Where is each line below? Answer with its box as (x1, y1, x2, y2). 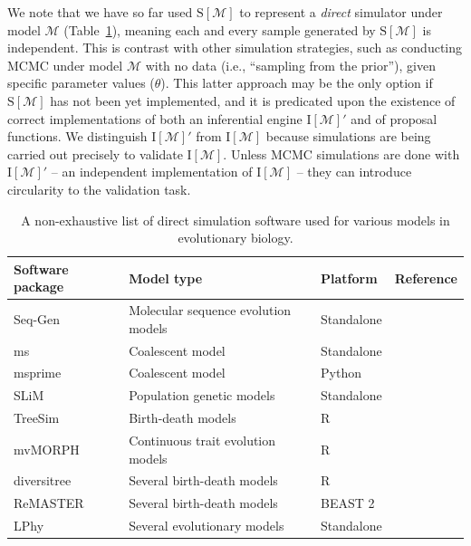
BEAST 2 (321, 493, 375, 512)
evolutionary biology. (178, 228, 293, 247)
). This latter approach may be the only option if (160, 73, 433, 92)
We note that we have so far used (7, 3, 193, 21)
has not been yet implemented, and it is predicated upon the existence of (50, 91, 456, 110)
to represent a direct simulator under (239, 3, 443, 21)
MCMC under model (7, 55, 123, 74)
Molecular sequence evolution (129, 301, 292, 320)
